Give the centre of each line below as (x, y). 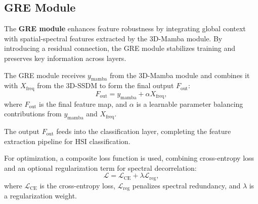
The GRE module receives (45, 75)
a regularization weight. (40, 196)
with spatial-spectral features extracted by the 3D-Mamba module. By (113, 38)
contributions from (33, 114)
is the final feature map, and (83, 104)
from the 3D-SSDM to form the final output (105, 85)
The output (22, 131)
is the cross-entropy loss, (77, 185)
